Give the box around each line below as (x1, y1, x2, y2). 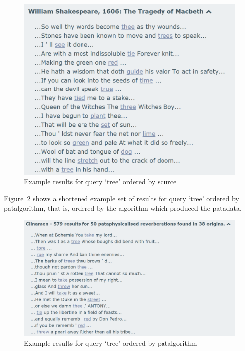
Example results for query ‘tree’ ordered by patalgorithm (24, 337, 197, 348)
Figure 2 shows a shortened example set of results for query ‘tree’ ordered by (4, 193, 239, 203)
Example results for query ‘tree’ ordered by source (24, 176, 177, 187)
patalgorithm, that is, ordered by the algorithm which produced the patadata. (4, 203, 242, 213)
